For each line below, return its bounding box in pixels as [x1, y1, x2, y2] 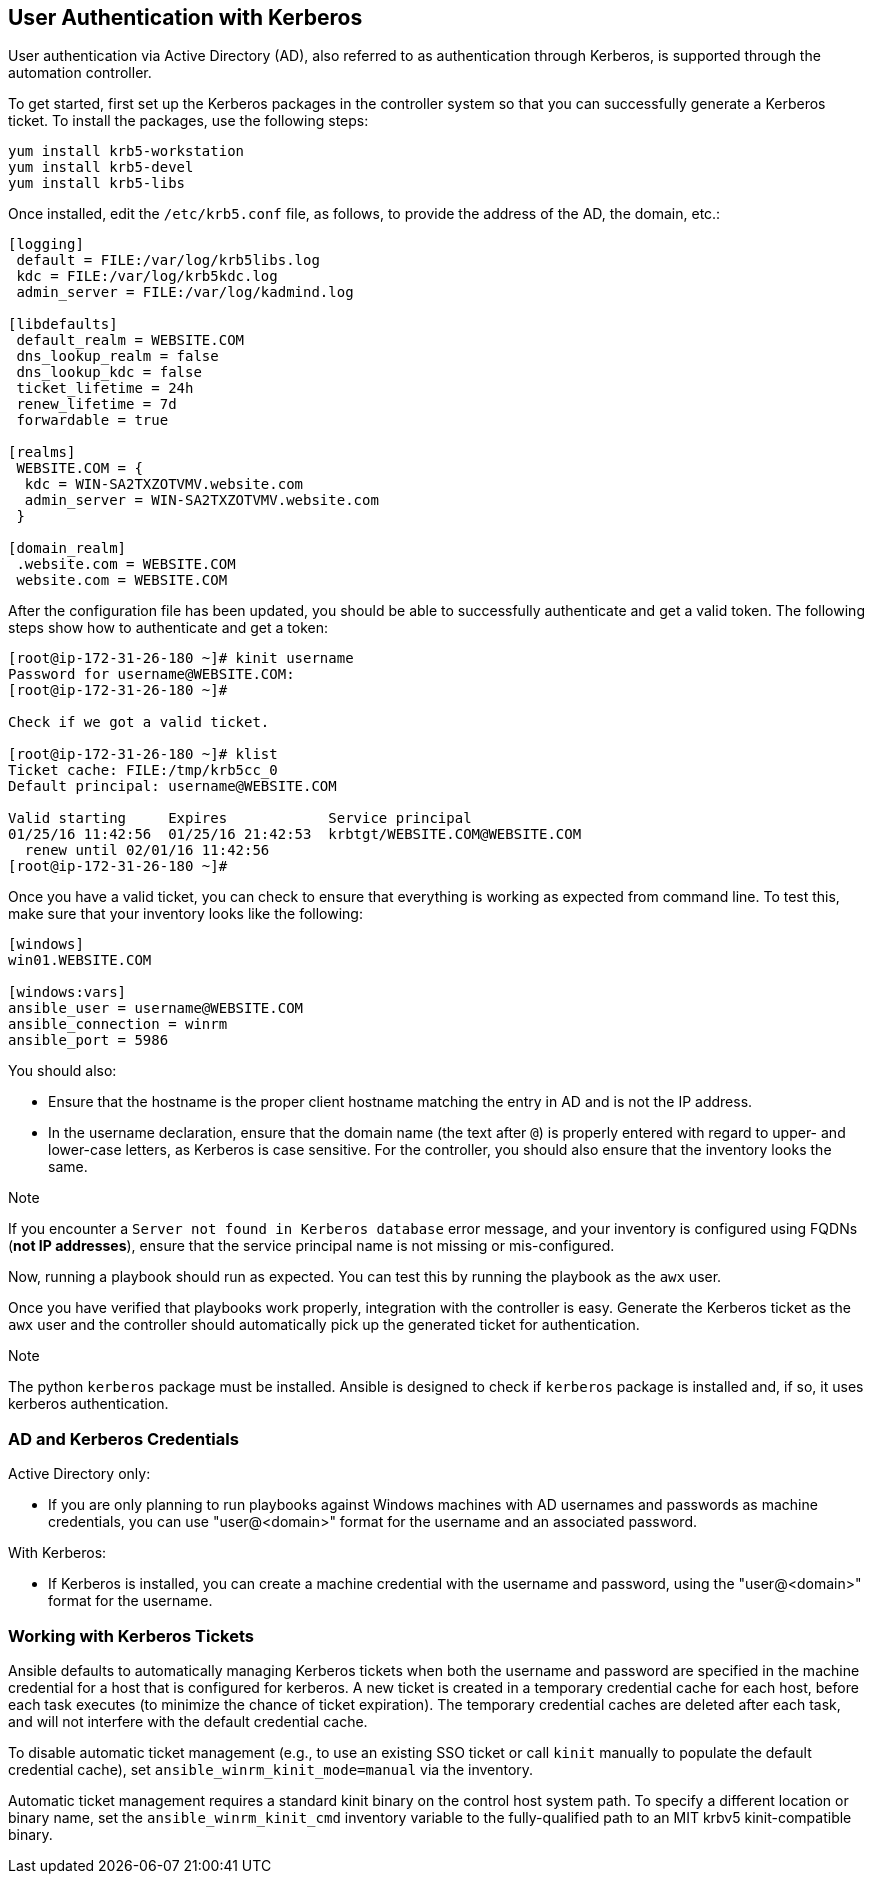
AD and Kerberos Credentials [8, 1428, 239, 1449]
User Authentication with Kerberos [8, 5, 363, 30]
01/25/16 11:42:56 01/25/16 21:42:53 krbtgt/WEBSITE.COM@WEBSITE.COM [8, 826, 582, 843]
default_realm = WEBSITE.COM [16, 332, 245, 349]
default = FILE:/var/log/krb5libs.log [16, 252, 320, 269]
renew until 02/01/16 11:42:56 [24, 842, 270, 859]
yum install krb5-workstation [8, 143, 245, 160]
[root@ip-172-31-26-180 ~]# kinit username [8, 650, 354, 667]
